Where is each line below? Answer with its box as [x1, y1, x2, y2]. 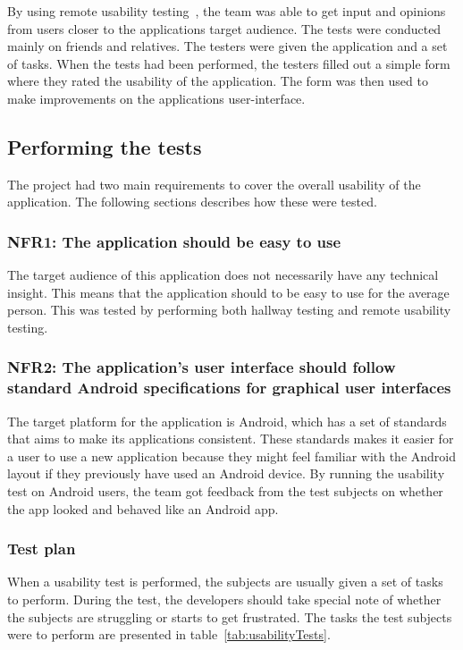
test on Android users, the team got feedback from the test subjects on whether [7, 482, 443, 501]
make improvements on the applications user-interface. [7, 89, 306, 107]
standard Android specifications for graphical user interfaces [7, 376, 451, 399]
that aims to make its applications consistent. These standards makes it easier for [7, 429, 454, 448]
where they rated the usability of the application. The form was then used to [7, 72, 428, 90]
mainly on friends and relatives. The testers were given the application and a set [7, 37, 448, 55]
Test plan [7, 537, 76, 560]
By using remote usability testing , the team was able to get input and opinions [7, 2, 446, 20]
